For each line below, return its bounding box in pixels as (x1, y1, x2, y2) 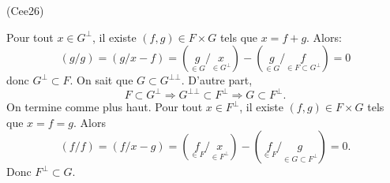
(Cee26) (6, 2, 44, 18)
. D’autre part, (181, 72, 253, 88)
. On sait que (69, 72, 133, 88)
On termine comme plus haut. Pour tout (6, 99, 203, 115)
